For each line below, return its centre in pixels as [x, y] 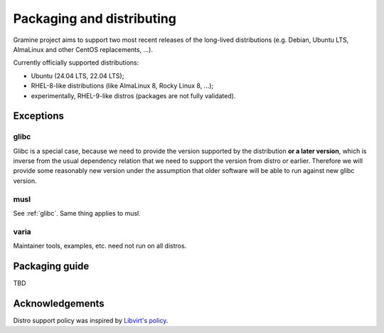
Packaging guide [51, 266]
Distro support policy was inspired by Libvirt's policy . [91, 320]
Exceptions [38, 116]
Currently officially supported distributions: [76, 63]
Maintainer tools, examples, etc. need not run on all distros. [100, 246]
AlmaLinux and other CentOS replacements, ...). [83, 49]
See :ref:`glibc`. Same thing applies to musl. [77, 213]
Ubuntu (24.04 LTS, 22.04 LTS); [78, 75]
